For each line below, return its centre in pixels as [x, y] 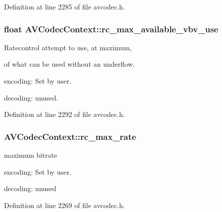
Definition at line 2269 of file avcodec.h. [64, 205]
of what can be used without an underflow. [69, 64]
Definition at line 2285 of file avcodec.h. [64, 6]
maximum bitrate [31, 155]
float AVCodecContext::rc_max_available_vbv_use [111, 29]
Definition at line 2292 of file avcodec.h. [64, 114]
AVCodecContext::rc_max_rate [70, 136]
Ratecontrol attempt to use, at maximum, [68, 47]
